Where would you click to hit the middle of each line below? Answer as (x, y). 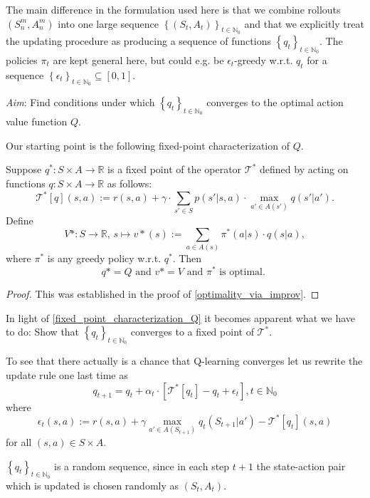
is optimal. (242, 273)
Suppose (24, 169)
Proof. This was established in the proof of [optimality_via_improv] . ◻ (163, 294)
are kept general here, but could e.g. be (138, 60)
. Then (187, 258)
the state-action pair (301, 466)
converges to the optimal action (275, 102)
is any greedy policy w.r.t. (104, 258)
